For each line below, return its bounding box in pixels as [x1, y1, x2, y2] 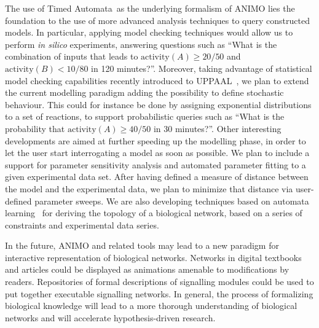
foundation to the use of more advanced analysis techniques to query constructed [5, 14, 310, 26]
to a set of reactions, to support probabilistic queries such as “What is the [5, 110, 285, 123]
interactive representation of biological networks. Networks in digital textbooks [5, 251, 302, 264]
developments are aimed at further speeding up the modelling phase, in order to [5, 134, 306, 147]
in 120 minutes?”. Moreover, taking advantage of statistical [91, 61, 312, 74]
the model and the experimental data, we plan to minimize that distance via [5, 182, 293, 195]
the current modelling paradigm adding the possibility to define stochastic [5, 86, 284, 99]
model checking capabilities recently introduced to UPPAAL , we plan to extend [5, 74, 309, 87]
